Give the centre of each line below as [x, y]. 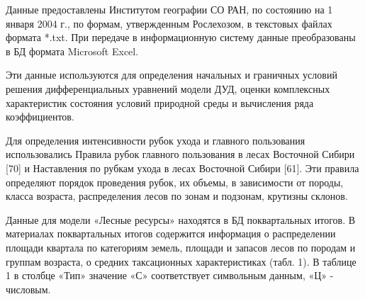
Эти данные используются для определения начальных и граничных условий [172, 75]
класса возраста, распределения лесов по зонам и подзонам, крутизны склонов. [177, 196]
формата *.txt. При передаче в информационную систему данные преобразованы [181, 37]
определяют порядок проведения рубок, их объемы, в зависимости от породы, [175, 182]
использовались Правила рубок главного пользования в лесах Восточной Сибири [180, 154]
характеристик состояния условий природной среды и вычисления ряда [160, 102]
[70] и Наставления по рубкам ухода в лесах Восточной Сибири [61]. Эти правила [182, 168]
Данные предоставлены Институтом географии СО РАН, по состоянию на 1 [169, 9]
